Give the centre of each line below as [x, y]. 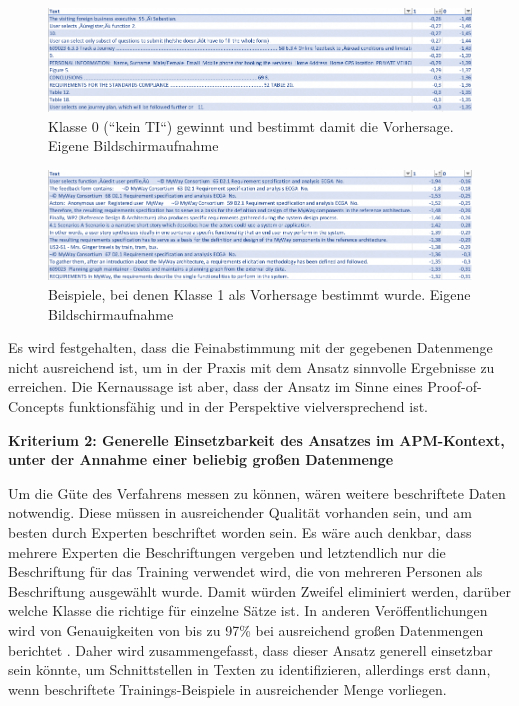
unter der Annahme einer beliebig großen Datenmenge [201, 459]
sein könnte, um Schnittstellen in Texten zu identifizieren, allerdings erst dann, [249, 669]
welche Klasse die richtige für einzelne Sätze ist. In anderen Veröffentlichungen [248, 610]
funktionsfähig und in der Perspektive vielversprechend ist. [248, 406]
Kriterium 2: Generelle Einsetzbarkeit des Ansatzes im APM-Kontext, [256, 439]
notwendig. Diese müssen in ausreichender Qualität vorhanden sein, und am [240, 512]
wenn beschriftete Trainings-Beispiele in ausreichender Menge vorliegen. [227, 688]
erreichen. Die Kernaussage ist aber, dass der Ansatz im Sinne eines [215, 386]
